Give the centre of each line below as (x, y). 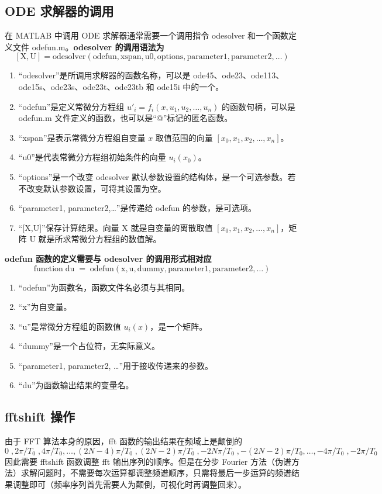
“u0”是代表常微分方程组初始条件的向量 (92, 157)
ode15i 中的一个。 (190, 86)
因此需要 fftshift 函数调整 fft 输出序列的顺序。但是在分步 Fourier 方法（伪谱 (148, 461)
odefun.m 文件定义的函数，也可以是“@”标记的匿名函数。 (125, 118)
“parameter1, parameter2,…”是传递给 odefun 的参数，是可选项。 (137, 208)
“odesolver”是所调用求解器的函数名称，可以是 (104, 75)
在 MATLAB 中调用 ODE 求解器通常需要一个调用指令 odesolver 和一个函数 (147, 35)
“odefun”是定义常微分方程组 (71, 106)
